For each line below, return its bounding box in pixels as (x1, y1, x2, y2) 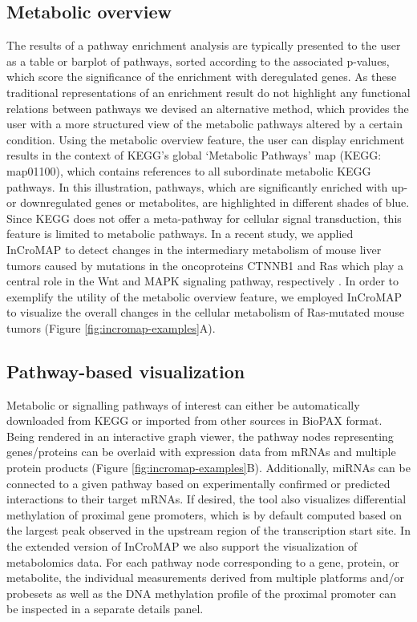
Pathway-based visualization (6, 358, 245, 383)
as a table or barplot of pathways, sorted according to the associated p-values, (6, 52, 390, 69)
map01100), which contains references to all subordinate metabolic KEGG (6, 162, 371, 179)
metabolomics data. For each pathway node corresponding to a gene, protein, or (6, 553, 399, 570)
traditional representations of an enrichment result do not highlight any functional (6, 83, 411, 100)
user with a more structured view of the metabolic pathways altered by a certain (6, 115, 403, 132)
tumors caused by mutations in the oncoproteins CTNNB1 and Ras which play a (6, 256, 404, 273)
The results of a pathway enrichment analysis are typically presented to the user (6, 37, 401, 54)
